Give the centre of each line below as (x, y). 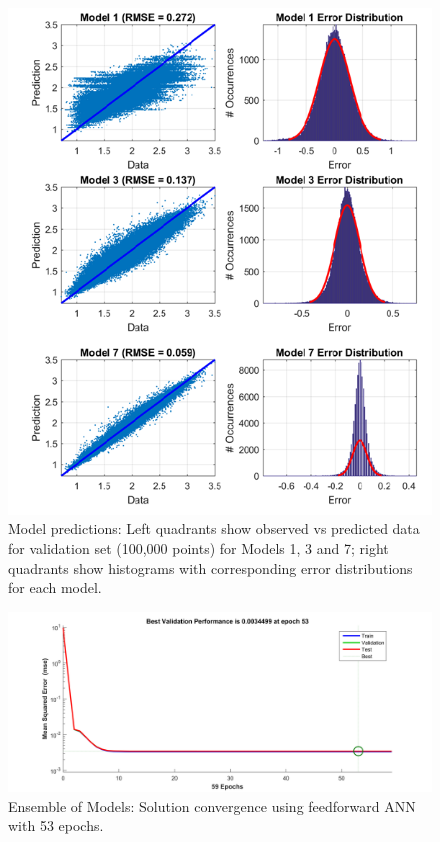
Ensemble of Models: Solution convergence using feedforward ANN (212, 805)
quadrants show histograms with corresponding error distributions (210, 567)
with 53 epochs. (56, 825)
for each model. (55, 587)
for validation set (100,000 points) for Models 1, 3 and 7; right (198, 547)
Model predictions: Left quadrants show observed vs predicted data (214, 528)
